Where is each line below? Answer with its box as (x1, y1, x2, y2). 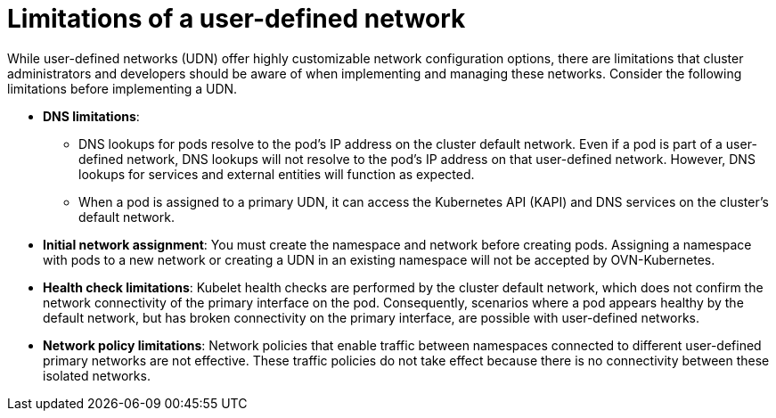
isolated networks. (43, 367, 151, 383)
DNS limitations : (43, 108, 140, 124)
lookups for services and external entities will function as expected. (78, 166, 475, 182)
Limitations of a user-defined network (7, 4, 466, 34)
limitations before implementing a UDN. (7, 80, 238, 96)
